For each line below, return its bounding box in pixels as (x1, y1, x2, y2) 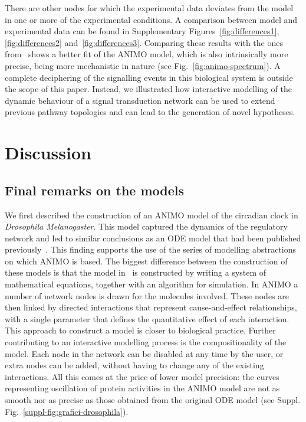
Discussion (5, 140, 91, 165)
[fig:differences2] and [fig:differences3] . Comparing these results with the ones (5, 36, 283, 48)
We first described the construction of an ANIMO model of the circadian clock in (5, 208, 298, 221)
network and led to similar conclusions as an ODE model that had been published (5, 231, 301, 244)
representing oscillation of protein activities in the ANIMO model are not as (5, 382, 280, 394)
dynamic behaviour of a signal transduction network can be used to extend (5, 94, 275, 106)
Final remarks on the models (5, 181, 184, 199)
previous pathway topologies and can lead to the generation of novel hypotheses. (5, 106, 295, 118)
